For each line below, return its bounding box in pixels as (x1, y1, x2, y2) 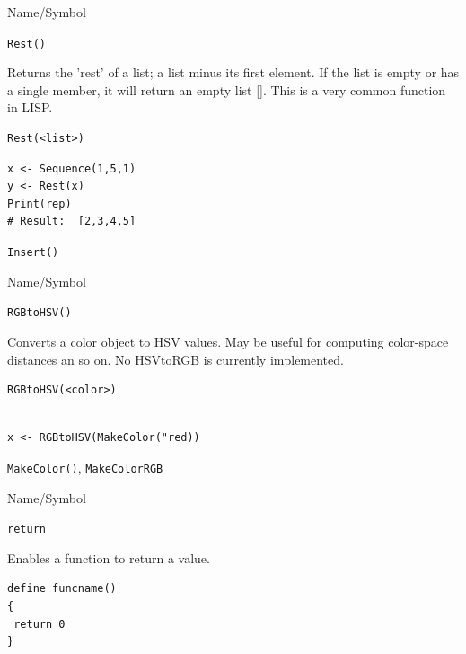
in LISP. (7, 98, 53, 117)
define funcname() (7, 582, 117, 596)
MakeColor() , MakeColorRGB (7, 457, 163, 476)
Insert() (7, 246, 59, 259)
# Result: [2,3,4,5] (7, 215, 136, 228)
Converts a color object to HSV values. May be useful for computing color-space (7, 331, 449, 350)
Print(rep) (7, 197, 72, 210)
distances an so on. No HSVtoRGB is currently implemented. (7, 349, 344, 368)
